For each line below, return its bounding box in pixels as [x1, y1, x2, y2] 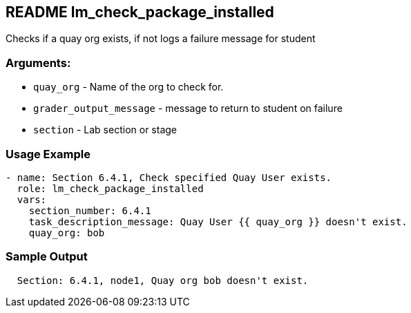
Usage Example [6, 146, 90, 161]
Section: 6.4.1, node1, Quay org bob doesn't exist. [17, 274, 309, 286]
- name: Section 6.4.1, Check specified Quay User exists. [6, 171, 332, 183]
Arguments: [6, 55, 71, 70]
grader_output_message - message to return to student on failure [33, 102, 343, 115]
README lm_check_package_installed [6, 3, 274, 21]
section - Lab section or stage [33, 124, 177, 136]
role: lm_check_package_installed [17, 182, 204, 194]
